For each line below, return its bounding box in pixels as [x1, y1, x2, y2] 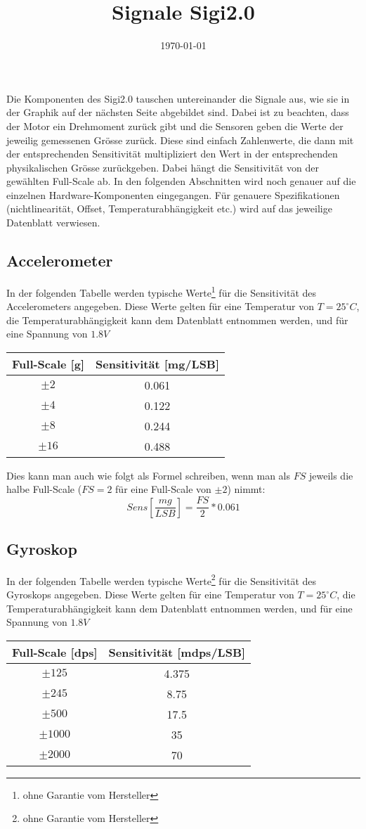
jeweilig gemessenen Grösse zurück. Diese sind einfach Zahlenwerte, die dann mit [6, 132, 354, 147]
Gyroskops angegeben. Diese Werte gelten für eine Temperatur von [6, 587, 294, 601]
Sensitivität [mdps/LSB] [108, 643, 246, 660]
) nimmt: [227, 482, 266, 496]
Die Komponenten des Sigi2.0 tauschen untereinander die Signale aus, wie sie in [6, 91, 350, 105]
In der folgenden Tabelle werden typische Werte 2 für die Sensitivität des [6, 571, 317, 588]
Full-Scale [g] [12, 355, 85, 372]
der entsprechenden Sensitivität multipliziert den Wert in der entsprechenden [6, 146, 338, 161]
